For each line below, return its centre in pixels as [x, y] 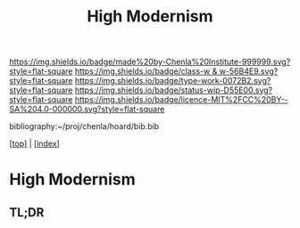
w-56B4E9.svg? [249, 71]
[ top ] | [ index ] [34, 143]
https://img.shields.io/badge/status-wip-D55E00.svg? [174, 90]
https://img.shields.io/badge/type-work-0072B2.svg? [173, 81]
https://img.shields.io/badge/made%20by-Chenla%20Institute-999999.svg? [150, 62]
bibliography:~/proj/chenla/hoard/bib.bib [84, 126]
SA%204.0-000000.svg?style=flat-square [87, 110]
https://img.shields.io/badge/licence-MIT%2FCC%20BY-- [181, 100]
